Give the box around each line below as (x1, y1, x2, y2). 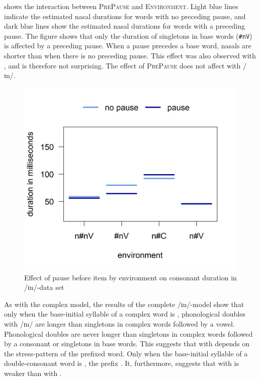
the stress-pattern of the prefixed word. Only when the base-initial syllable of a (4, 348, 248, 358)
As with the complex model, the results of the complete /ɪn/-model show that (4, 298, 244, 309)
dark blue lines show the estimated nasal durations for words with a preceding (4, 21, 245, 31)
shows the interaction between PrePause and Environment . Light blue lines (4, 1, 238, 11)
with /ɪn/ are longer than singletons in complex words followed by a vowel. (4, 318, 235, 329)
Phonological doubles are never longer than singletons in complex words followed (4, 328, 253, 339)
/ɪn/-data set (24, 282, 64, 292)
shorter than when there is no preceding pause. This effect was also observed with (4, 50, 256, 61)
